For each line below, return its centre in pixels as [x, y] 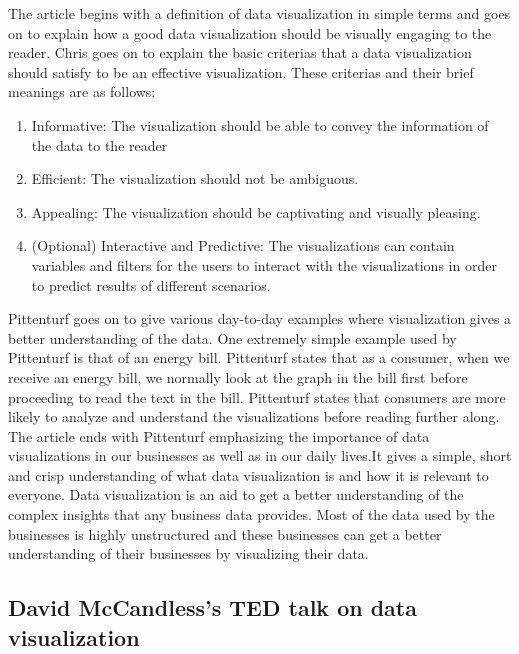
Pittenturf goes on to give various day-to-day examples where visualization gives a [260, 318]
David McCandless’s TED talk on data [212, 607]
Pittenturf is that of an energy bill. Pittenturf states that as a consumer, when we [259, 357]
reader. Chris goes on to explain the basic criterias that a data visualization [240, 52]
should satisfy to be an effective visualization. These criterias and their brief [241, 71]
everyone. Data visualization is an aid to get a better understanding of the [236, 494]
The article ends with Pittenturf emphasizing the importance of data [219, 435]
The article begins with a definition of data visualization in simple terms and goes [259, 13]
